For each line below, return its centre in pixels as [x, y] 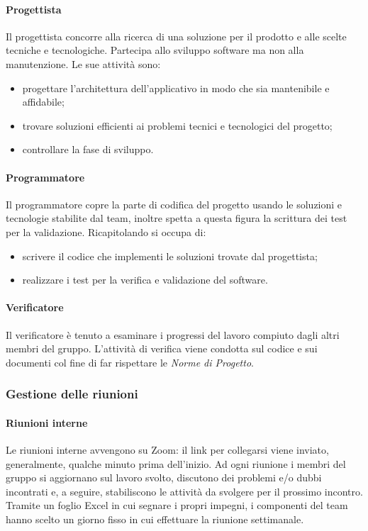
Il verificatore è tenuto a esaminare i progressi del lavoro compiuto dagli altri [173, 334]
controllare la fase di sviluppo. [88, 149]
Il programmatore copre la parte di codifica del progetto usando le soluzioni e [174, 204]
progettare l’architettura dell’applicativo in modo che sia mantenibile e [176, 88]
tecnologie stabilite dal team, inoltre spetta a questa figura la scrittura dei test [177, 218]
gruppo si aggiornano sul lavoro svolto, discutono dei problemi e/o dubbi [164, 477]
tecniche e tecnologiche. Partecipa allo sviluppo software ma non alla [155, 50]
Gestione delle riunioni [72, 394]
